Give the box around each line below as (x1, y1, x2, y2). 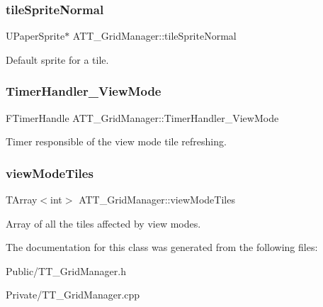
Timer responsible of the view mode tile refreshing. (6, 134, 227, 149)
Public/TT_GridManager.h (6, 263, 126, 278)
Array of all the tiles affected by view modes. (6, 216, 201, 230)
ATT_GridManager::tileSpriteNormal (72, 28, 237, 43)
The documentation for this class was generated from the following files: (6, 240, 318, 255)
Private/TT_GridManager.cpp (6, 287, 140, 302)
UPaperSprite (6, 28, 65, 43)
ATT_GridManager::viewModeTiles (79, 192, 235, 207)
